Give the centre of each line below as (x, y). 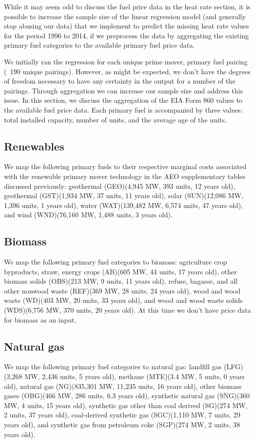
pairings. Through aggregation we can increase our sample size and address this (124, 90)
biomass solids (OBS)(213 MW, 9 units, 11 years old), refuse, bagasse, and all (121, 281)
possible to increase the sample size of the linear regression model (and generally (125, 16)
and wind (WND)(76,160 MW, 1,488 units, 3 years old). (88, 215)
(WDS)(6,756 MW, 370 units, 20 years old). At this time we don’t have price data (127, 310)
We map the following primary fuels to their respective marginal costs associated (125, 166)
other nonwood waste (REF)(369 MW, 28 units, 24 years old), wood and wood (122, 290)
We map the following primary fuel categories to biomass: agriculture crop (115, 262)
